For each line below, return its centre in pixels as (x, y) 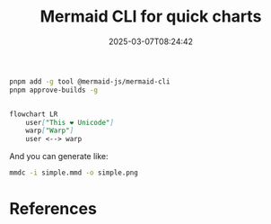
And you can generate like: (59, 157)
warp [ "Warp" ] (50, 131)
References (53, 209)
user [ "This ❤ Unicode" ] (70, 122)
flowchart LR (34, 114)
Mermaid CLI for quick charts (151, 17)
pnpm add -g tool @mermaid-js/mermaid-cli (90, 81)
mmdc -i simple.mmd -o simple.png (74, 173)
